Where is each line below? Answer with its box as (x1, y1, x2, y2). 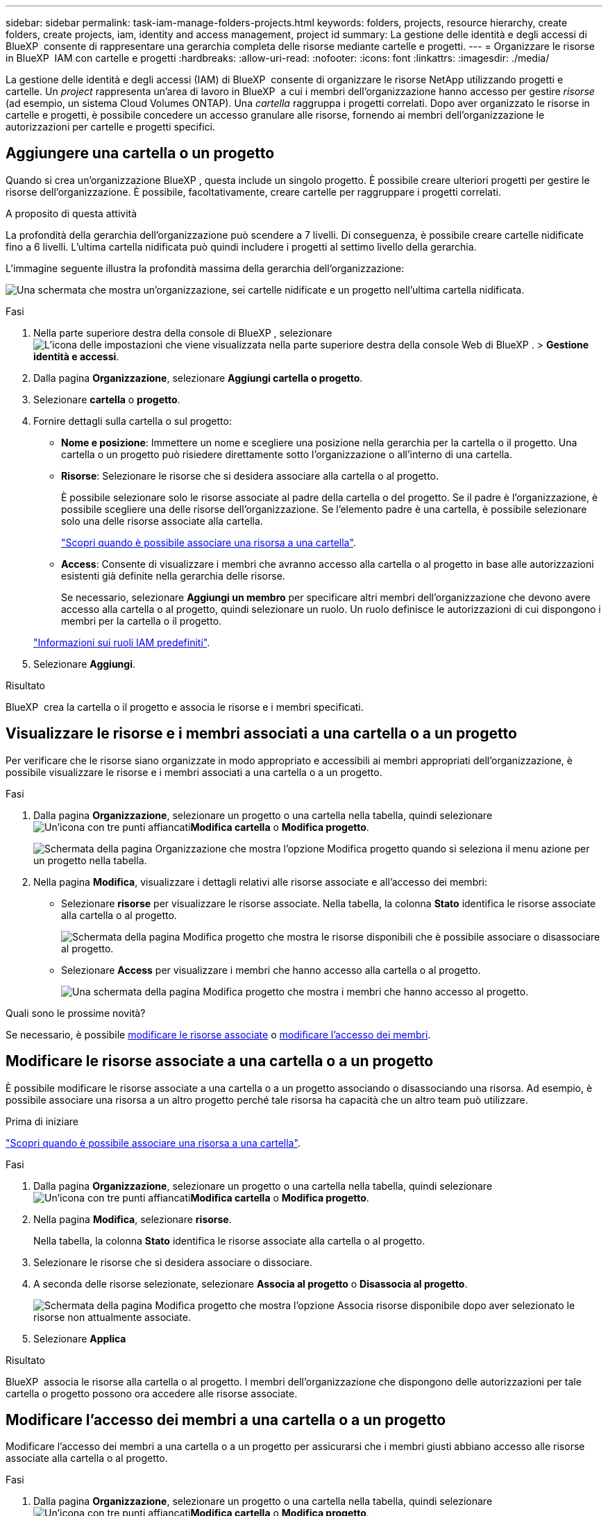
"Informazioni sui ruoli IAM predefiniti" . (33, 636, 210, 648)
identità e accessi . (33, 350, 119, 362)
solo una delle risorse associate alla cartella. (61, 514, 263, 527)
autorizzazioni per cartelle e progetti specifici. (6, 121, 215, 133)
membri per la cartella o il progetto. (61, 614, 222, 627)
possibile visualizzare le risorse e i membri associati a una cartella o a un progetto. (6, 766, 382, 778)
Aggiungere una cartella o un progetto (6, 144, 275, 162)
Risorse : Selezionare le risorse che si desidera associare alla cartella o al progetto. (61, 469, 439, 482)
